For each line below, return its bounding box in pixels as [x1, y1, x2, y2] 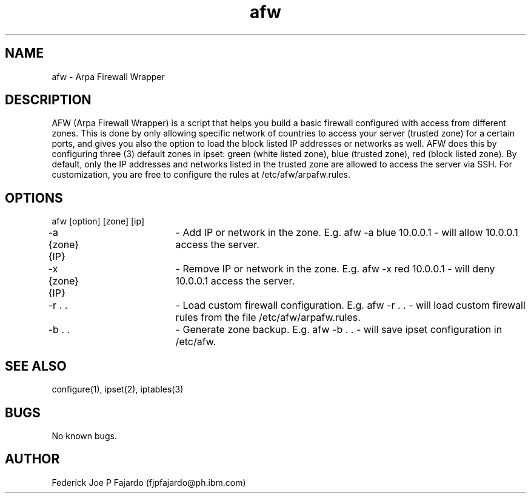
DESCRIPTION [5, 92, 92, 108]
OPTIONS [5, 190, 63, 206]
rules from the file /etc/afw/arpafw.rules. [175, 311, 361, 324]
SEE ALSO [5, 358, 67, 374]
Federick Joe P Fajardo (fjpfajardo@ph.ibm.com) [52, 477, 246, 488]
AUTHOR [5, 451, 60, 467]
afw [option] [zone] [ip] [52, 216, 144, 227]
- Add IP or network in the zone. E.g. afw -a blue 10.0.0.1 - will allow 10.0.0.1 [175, 226, 518, 239]
